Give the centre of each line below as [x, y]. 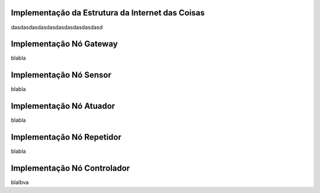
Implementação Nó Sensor [61, 75]
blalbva [20, 182]
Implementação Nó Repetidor [66, 137]
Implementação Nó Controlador [71, 168]
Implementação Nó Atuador [63, 106]
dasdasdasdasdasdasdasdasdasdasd [57, 27]
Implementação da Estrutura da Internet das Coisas [108, 13]
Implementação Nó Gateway [64, 44]
